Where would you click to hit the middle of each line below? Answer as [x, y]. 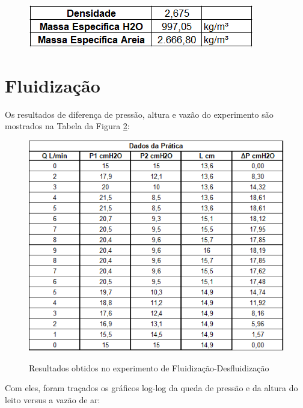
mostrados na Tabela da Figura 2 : [67, 126]
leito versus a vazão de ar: [53, 399]
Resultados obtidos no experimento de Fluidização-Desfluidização [149, 367]
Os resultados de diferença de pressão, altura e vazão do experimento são [139, 114]
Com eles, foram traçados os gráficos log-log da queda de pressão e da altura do [151, 388]
